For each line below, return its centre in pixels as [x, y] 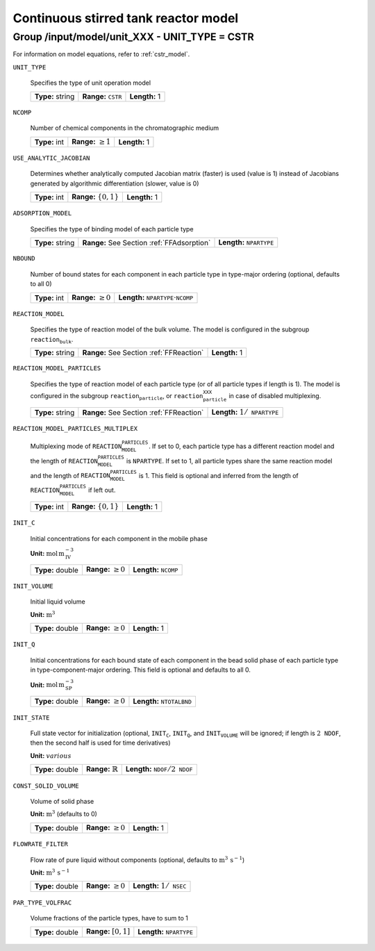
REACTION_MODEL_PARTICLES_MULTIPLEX [75, 428]
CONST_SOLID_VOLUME [46, 786]
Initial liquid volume [58, 602]
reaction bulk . [52, 340]
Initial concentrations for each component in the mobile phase [119, 538]
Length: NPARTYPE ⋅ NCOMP [156, 297]
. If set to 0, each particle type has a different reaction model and [241, 446]
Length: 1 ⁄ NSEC [160, 886]
